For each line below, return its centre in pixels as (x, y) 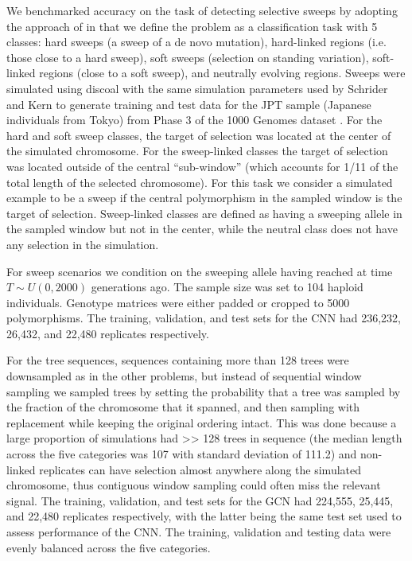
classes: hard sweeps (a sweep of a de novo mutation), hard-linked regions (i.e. (196, 42)
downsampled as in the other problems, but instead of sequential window (184, 376)
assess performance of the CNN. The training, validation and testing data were (199, 532)
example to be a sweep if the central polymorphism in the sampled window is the (204, 198)
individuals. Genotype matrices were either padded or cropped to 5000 (178, 302)
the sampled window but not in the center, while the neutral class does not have (202, 229)
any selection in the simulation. (83, 244)
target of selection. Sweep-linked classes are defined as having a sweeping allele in (204, 213)
